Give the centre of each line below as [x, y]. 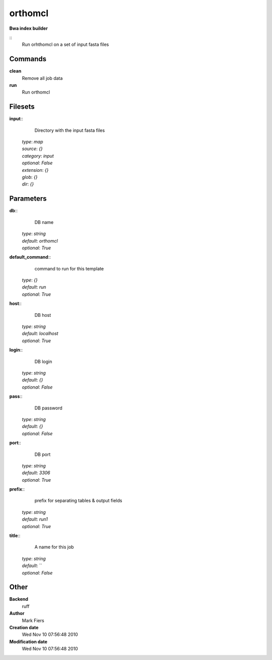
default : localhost [40, 334]
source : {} [32, 149]
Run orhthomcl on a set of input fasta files [65, 44]
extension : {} [35, 170]
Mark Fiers [33, 620]
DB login [43, 361]
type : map [32, 142]
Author [17, 614]
